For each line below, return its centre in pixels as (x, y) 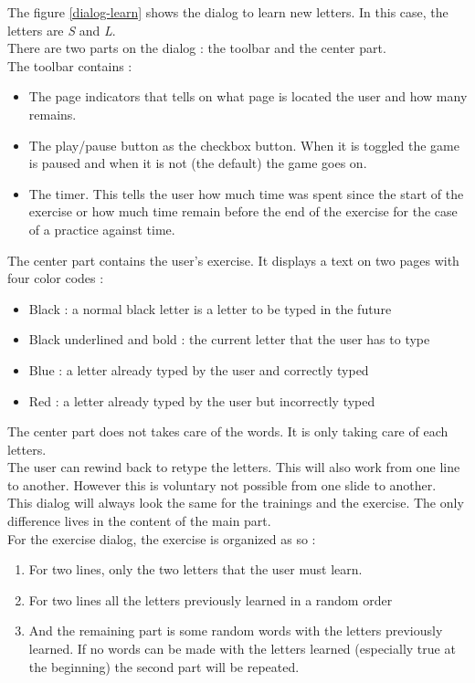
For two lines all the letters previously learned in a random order (211, 599)
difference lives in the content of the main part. (139, 521)
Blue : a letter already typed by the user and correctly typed (199, 369)
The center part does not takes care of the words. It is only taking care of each (228, 431)
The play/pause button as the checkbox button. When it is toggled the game (244, 145)
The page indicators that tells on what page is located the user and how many (248, 96)
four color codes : (56, 278)
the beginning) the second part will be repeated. (164, 666)
